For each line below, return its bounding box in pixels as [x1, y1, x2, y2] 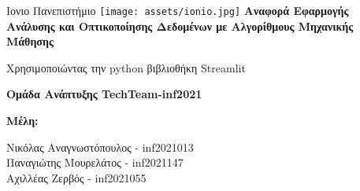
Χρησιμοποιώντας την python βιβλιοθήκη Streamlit [6, 59, 246, 75]
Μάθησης [6, 33, 54, 50]
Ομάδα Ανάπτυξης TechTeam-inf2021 [6, 86, 202, 102]
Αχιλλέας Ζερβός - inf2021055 [6, 169, 147, 185]
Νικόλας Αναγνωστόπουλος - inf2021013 [6, 138, 194, 155]
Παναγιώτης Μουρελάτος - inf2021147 [6, 154, 184, 171]
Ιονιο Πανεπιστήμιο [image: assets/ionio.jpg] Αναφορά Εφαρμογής [6, 2, 349, 18]
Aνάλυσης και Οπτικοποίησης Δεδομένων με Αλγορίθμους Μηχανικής [6, 17, 354, 34]
